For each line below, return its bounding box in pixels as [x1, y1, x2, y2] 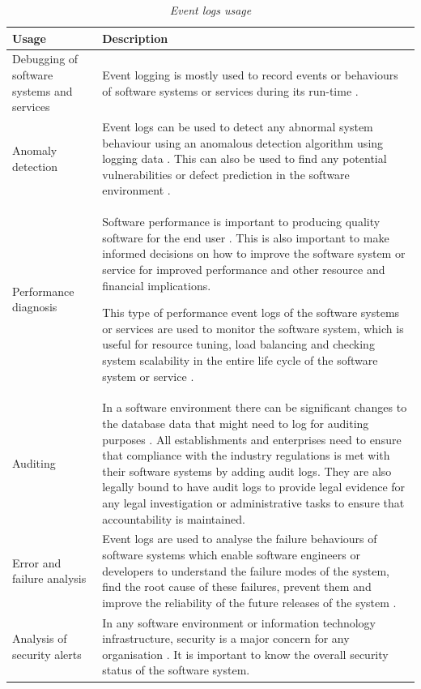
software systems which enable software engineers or [102, 546, 360, 563]
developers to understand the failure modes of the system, [102, 562, 389, 579]
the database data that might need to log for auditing [102, 415, 369, 432]
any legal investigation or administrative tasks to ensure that [102, 494, 405, 511]
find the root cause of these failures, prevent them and [102, 578, 372, 595]
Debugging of [12, 50, 79, 67]
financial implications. [102, 276, 211, 293]
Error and [12, 554, 62, 571]
